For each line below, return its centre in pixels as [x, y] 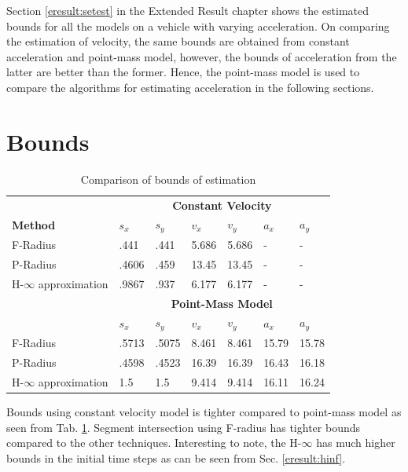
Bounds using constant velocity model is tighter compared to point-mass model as [204, 411]
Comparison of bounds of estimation [168, 179]
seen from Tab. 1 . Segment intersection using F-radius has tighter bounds [183, 427]
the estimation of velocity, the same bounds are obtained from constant [178, 41]
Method [34, 224]
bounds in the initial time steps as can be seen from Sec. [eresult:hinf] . [176, 457]
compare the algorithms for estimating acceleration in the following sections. [190, 87]
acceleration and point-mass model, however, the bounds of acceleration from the [202, 56]
